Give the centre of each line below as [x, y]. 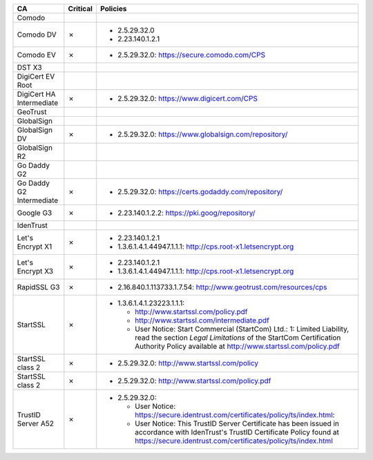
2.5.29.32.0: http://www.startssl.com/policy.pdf [194, 381]
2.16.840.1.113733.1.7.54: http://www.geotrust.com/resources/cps [222, 287]
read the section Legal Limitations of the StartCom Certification [238, 337]
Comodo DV [37, 35]
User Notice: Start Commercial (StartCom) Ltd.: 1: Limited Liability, [242, 329]
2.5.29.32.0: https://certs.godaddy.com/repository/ [200, 192]
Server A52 [36, 423]
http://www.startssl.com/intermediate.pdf [202, 320]
